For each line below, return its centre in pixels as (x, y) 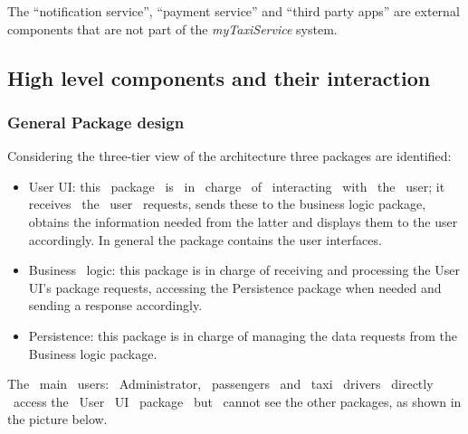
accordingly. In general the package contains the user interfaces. (205, 239)
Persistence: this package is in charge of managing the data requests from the (243, 335)
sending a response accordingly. (115, 305)
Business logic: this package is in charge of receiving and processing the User (244, 270)
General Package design (96, 122)
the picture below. (57, 419)
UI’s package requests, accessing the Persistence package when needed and (235, 287)
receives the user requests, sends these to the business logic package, (227, 204)
